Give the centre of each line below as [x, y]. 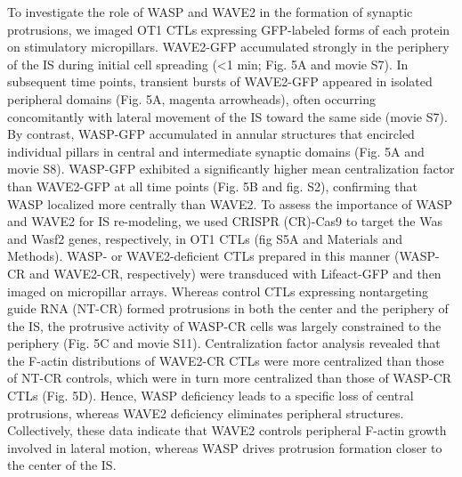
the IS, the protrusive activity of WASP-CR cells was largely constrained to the [224, 325]
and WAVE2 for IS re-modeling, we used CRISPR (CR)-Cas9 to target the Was [225, 221]
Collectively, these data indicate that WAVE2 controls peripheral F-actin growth [227, 430]
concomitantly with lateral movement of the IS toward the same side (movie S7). [227, 116]
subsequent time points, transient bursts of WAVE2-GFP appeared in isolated [220, 81]
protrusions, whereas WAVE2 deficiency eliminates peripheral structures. [206, 412]
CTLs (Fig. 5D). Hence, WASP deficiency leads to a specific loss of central [211, 396]
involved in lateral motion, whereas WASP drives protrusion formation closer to [225, 447]
